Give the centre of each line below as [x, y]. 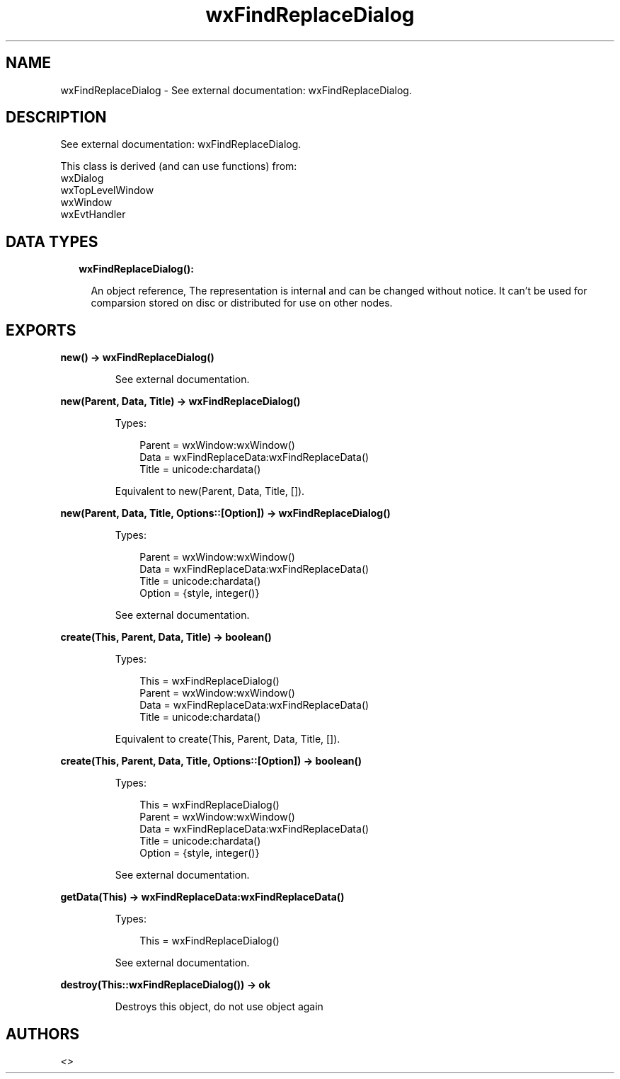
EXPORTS [41, 330]
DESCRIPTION [56, 118]
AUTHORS [43, 1034]
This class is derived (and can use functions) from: [179, 166]
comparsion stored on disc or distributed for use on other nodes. [242, 303]
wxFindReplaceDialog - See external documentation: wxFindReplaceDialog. [236, 90]
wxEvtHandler [93, 215]
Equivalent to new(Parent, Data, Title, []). [210, 491]
